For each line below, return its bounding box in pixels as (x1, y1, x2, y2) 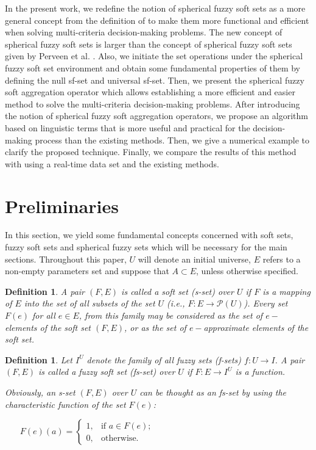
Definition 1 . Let (5, 353, 72, 366)
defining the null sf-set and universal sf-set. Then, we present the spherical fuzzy (5, 73, 304, 86)
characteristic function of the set (5, 397, 126, 410)
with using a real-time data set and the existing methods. (5, 157, 219, 170)
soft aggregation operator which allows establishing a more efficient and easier (5, 85, 295, 98)
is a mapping (262, 285, 311, 297)
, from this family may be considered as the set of (79, 309, 263, 321)
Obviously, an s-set (5, 385, 75, 398)
